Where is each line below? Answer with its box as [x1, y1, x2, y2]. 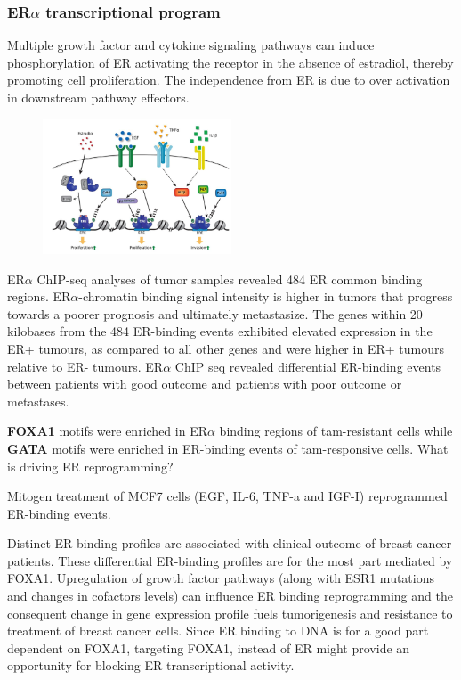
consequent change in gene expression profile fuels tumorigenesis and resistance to [7, 603, 453, 622]
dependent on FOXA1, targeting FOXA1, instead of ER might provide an [7, 638, 410, 657]
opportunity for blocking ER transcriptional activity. [7, 656, 295, 675]
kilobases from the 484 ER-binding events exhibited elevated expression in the [7, 322, 433, 340]
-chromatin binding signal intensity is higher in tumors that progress [78, 287, 453, 306]
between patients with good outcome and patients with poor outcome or [7, 374, 402, 393]
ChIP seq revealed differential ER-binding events [174, 356, 441, 375]
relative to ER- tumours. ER [7, 356, 164, 375]
